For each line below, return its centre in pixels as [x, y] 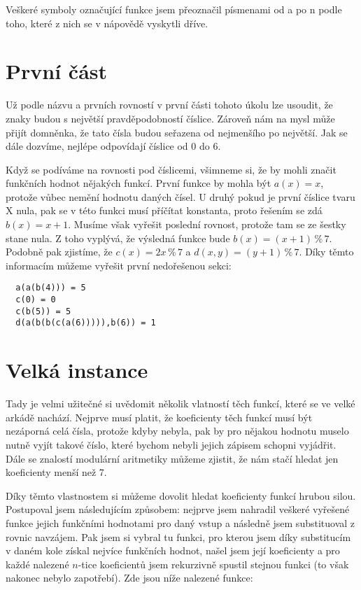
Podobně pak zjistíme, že [59, 252]
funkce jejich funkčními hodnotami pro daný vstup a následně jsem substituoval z [180, 522]
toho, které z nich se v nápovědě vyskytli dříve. [107, 23]
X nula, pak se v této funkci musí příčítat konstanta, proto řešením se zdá [164, 210]
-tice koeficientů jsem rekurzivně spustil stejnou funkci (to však [213, 564]
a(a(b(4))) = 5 [51, 288]
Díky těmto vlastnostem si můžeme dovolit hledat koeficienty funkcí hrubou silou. [181, 495]
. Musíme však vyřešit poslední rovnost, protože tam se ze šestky [207, 224]
